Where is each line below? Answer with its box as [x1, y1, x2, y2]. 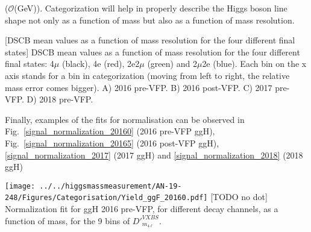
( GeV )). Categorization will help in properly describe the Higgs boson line [14, 2, 287, 14]
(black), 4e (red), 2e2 [61, 57, 140, 70]
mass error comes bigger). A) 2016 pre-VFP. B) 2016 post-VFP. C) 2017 [5, 81, 272, 93]
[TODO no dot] [210, 190, 268, 203]
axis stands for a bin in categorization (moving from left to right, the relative [5, 69, 290, 81]
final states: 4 [5, 57, 54, 70]
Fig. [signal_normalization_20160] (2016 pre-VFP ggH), [5, 125, 215, 137]
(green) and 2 [147, 57, 197, 70]
